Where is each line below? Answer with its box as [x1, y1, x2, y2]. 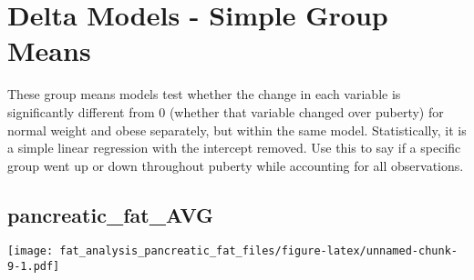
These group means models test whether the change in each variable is [7, 85, 401, 104]
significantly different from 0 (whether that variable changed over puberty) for [7, 102, 444, 121]
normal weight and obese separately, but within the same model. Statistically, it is [7, 120, 467, 139]
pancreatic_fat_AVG [7, 200, 214, 228]
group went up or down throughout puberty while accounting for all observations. [7, 155, 464, 175]
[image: [7, 245, 54, 258]
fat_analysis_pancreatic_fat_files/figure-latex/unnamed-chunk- [59, 245, 458, 258]
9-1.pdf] [7, 260, 60, 274]
